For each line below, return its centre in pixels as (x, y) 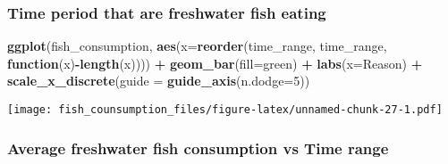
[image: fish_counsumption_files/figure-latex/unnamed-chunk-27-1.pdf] (225, 110)
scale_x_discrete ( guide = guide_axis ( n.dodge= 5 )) (159, 81)
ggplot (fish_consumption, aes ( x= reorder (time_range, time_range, (197, 46)
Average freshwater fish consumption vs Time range (198, 148)
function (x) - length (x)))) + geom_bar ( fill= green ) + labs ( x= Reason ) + (215, 63)
